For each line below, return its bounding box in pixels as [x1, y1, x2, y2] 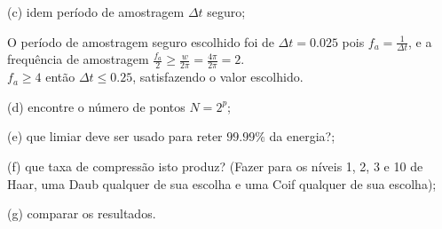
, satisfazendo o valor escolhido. [132, 67, 304, 86]
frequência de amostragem [7, 50, 149, 68]
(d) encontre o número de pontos [7, 97, 185, 115]
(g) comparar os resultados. [7, 204, 156, 223]
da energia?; [269, 127, 335, 146]
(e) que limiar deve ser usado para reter [7, 127, 223, 146]
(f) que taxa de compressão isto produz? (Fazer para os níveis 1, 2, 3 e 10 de [7, 157, 423, 176]
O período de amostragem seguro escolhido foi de [7, 32, 274, 51]
